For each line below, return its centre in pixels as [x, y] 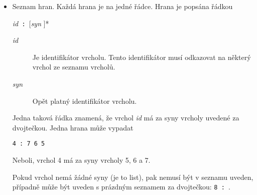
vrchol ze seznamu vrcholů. [74, 67]
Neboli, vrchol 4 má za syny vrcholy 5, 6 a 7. [81, 160]
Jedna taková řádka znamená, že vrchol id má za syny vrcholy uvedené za [126, 118]
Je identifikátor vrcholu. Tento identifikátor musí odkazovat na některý [142, 57]
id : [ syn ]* [31, 23]
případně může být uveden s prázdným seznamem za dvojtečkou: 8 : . [121, 187]
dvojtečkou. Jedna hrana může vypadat [73, 127]
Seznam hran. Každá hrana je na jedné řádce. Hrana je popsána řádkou [122, 6]
